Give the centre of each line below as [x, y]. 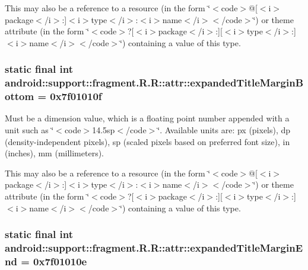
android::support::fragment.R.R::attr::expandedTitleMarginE [154, 248]
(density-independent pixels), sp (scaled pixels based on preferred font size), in [147, 141]
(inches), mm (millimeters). [55, 153]
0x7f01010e [60, 261]
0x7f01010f [76, 96]
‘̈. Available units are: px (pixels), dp [224, 130]
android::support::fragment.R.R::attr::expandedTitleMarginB [154, 83]
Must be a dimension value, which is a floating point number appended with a [147, 118]
